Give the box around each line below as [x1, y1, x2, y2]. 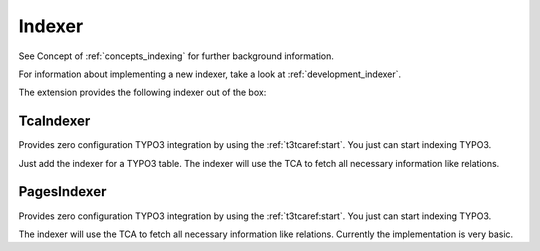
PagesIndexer [18, 183, 107, 200]
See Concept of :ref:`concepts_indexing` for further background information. [18, 50, 335, 62]
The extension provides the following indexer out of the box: [18, 86, 267, 99]
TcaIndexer [18, 113, 91, 130]
